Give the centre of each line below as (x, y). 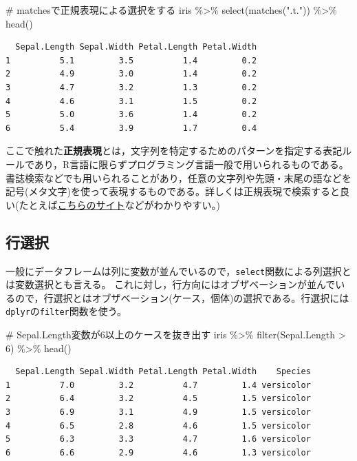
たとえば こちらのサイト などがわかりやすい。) (119, 204)
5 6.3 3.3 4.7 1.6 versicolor (158, 439)
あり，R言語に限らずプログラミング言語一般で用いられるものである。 (191, 164)
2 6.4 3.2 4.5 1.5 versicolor (158, 399)
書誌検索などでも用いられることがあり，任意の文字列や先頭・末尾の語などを (178, 177)
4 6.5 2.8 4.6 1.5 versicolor (158, 426)
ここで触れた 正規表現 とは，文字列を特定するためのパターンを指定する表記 (174, 151)
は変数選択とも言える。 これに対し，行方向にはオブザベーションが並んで (171, 284)
